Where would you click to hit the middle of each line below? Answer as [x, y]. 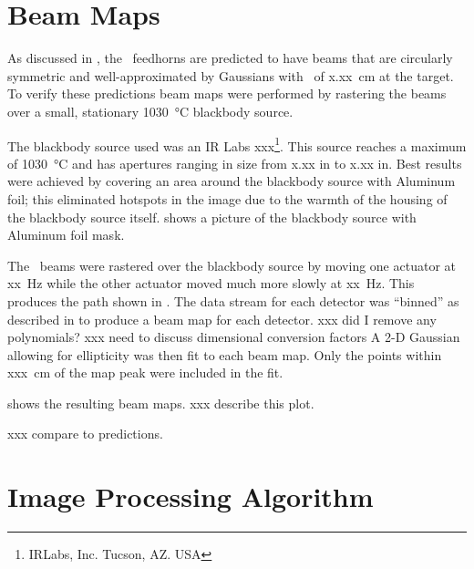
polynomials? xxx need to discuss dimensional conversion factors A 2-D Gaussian [234, 337]
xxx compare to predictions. [85, 434]
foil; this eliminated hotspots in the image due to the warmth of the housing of [227, 198]
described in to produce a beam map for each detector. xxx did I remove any [222, 319]
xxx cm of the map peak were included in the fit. [145, 372]
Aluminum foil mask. [66, 235]
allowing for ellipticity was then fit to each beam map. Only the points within [225, 354]
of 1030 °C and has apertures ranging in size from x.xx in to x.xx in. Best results [235, 163]
